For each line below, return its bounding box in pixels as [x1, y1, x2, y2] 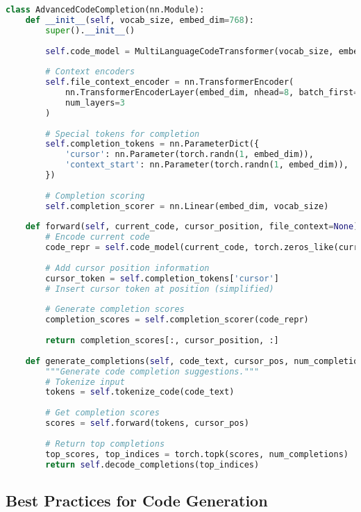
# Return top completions [45, 438, 165, 449]
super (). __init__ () [45, 25, 135, 35]
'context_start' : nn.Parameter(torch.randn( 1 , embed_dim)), [65, 160, 349, 170]
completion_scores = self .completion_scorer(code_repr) [45, 315, 309, 325]
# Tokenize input [45, 377, 125, 387]
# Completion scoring [45, 190, 145, 201]
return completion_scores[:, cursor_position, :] [45, 336, 279, 345]
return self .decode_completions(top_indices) [45, 459, 260, 470]
